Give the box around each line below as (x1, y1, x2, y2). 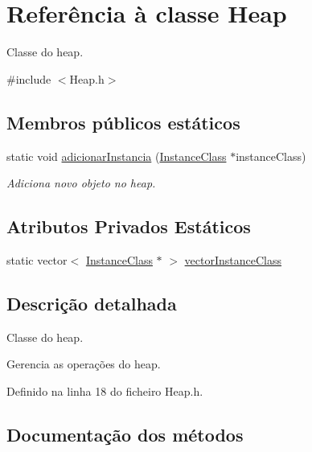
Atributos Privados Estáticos (6, 214, 251, 239)
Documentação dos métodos (6, 421, 244, 446)
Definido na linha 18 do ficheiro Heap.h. (6, 382, 203, 399)
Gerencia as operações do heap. (6, 355, 161, 372)
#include (6, 70, 51, 87)
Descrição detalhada (6, 290, 177, 315)
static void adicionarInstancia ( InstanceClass (6, 147, 227, 164)
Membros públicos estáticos (6, 109, 240, 134)
